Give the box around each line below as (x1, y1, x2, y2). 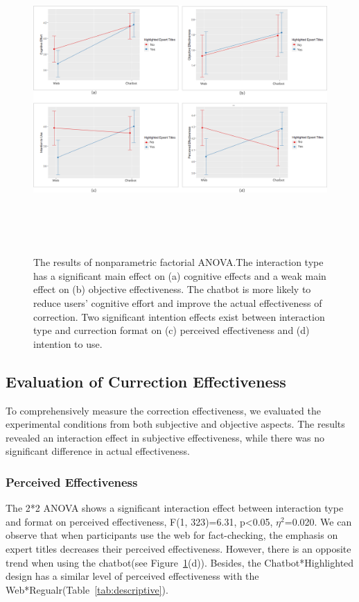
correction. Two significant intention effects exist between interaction (33, 309, 325, 324)
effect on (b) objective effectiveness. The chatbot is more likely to (33, 282, 311, 296)
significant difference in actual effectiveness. (6, 444, 190, 458)
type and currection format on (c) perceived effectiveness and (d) (33, 323, 310, 337)
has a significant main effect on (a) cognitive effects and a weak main (33, 268, 326, 283)
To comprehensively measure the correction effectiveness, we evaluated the (6, 403, 321, 417)
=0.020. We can (284, 514, 352, 528)
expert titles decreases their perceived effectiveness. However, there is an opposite (6, 541, 351, 555)
